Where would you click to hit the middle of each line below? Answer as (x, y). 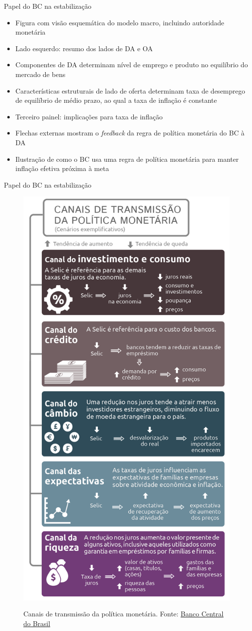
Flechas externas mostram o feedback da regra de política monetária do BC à (130, 133)
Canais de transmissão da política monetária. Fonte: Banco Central (124, 614)
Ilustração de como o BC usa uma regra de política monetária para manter (127, 159)
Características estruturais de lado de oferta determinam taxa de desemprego (130, 90)
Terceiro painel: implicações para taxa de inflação (89, 116)
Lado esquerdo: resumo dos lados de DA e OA (84, 48)
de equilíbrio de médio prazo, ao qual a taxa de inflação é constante (116, 100)
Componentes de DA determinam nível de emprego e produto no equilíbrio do (132, 65)
